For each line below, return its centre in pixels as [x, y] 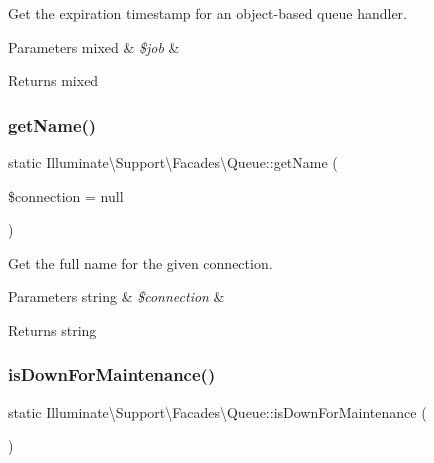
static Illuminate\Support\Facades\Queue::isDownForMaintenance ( [217, 411]
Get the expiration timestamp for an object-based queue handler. [207, 13]
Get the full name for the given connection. [140, 262]
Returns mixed [53, 80]
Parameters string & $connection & [116, 296]
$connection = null [66, 195]
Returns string [52, 329]
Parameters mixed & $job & [94, 46]
